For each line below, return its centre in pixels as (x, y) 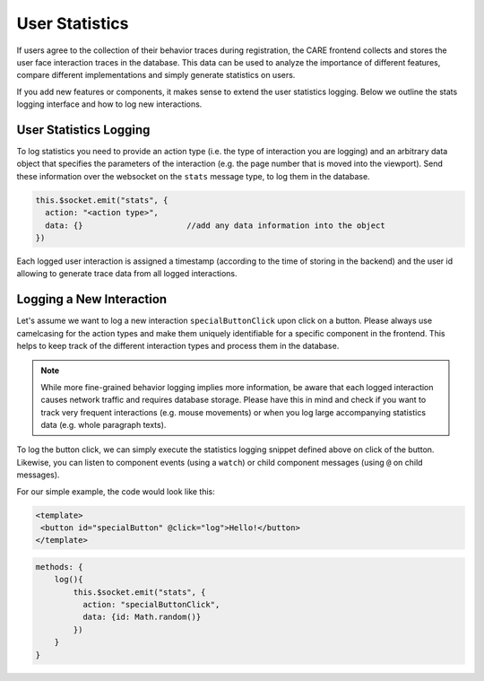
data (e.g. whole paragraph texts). (104, 424)
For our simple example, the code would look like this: (116, 491)
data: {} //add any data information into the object (215, 225)
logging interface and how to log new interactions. (109, 104)
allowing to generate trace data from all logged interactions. (127, 274)
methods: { (59, 567)
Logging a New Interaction (92, 299)
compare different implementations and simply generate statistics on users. (156, 75)
